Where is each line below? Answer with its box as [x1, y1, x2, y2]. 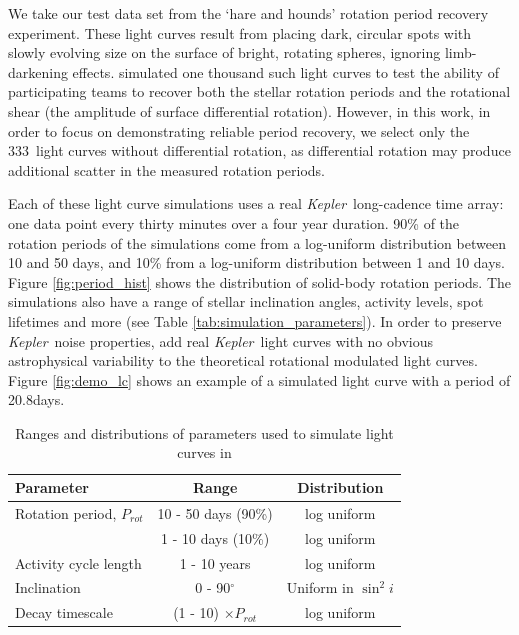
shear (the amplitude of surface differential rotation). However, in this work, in [8, 100, 491, 121]
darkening [8, 61, 68, 82]
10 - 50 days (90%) [157, 502, 273, 523]
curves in [177, 442, 232, 463]
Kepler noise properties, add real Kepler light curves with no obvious [8, 330, 433, 351]
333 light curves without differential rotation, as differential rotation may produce [8, 140, 511, 161]
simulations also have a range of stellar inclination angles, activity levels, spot [8, 291, 484, 312]
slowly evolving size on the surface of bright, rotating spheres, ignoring [8, 42, 441, 63]
